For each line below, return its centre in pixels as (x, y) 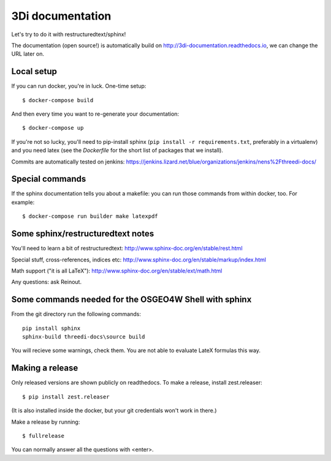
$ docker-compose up (53, 128)
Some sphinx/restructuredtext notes (83, 234)
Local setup (34, 71)
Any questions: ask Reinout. (47, 282)
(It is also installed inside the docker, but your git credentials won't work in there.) (114, 411)
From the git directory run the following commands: (76, 314)
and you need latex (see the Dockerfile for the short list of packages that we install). (117, 151)
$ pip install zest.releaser (66, 397)
